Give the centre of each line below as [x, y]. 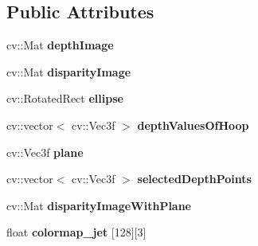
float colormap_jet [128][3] [76, 232]
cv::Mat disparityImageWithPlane [99, 205]
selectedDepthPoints [194, 179]
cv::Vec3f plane [45, 152]
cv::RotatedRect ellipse [65, 98]
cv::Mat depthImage [60, 45]
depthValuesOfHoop [193, 125]
